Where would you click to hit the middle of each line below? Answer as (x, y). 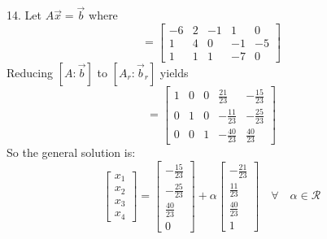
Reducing (30, 72)
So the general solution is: (71, 152)
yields (174, 72)
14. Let (24, 15)
